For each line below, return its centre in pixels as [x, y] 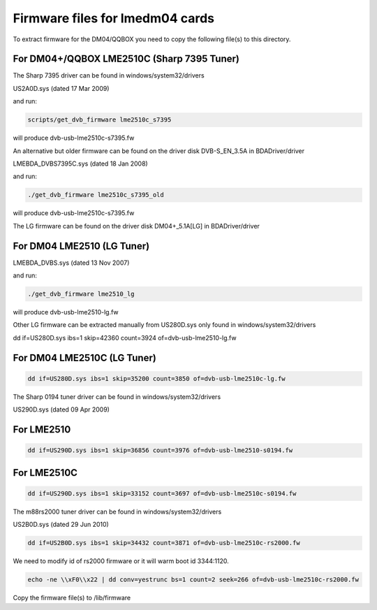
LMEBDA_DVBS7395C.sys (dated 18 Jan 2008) [80, 164]
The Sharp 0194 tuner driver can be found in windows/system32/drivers [117, 397]
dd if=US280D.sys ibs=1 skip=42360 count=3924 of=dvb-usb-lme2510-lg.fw [125, 337]
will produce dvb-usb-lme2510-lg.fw [66, 312]
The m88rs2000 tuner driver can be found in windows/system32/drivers [117, 511]
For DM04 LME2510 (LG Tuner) [81, 246]
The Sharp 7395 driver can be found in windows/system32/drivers [109, 75]
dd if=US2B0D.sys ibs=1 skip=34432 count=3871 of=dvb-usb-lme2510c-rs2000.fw [164, 543]
